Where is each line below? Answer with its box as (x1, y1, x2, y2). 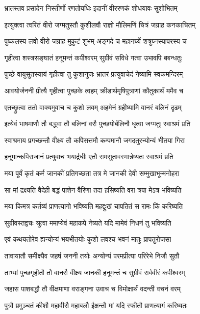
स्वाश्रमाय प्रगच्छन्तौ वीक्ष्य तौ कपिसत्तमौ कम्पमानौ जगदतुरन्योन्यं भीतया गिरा (4, 135, 185, 145)
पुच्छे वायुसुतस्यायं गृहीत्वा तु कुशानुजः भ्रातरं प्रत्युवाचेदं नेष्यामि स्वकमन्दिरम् (4, 69, 183, 79)
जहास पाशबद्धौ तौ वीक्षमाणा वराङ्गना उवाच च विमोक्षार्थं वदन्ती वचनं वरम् (4, 284, 181, 294)
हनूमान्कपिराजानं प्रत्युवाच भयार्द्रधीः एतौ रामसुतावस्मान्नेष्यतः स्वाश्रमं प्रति (4, 151, 174, 162)
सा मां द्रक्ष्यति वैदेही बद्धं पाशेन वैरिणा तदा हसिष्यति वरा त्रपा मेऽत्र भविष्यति (4, 184, 182, 195)
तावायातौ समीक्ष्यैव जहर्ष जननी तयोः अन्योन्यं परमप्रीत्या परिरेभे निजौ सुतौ (4, 250, 179, 260)
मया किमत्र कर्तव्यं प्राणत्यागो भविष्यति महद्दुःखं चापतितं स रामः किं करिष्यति (4, 201, 183, 211)
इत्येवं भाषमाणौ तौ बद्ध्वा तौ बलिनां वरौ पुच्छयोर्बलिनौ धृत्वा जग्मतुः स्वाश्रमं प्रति (4, 118, 191, 129)
